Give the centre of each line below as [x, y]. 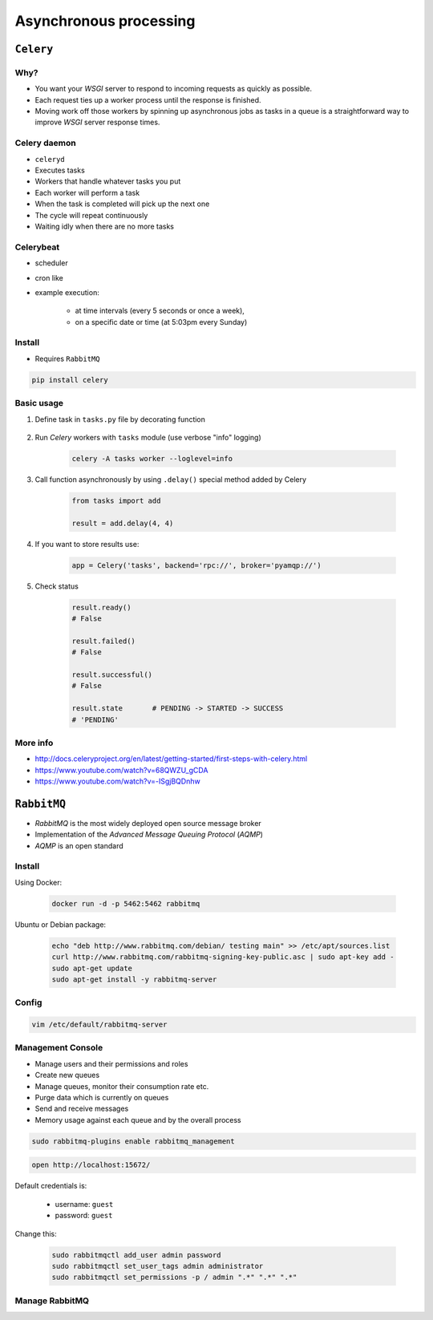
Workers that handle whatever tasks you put [108, 181]
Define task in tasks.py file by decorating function [120, 419]
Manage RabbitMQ [52, 1301]
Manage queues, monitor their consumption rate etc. [122, 1086]
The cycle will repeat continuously [91, 215]
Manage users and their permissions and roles [111, 1063]
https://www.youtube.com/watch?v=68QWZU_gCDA [121, 770]
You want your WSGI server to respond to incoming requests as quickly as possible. [174, 89]
